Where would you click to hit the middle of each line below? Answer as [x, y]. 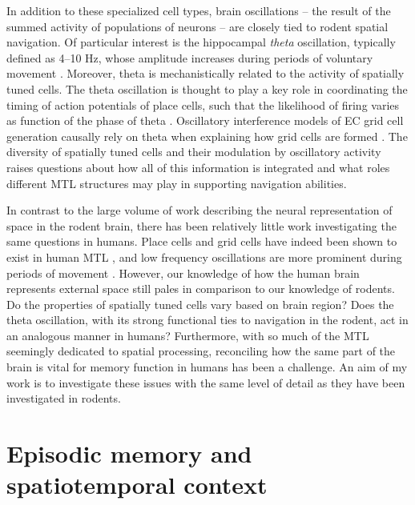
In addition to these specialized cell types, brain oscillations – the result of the [199, 10]
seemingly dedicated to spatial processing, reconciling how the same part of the [201, 351]
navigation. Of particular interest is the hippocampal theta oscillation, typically [201, 42]
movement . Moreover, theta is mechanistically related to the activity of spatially [205, 73]
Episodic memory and [129, 453]
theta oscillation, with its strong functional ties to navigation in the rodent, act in [207, 320]
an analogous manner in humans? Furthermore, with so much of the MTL [188, 335]
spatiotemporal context [137, 485]
